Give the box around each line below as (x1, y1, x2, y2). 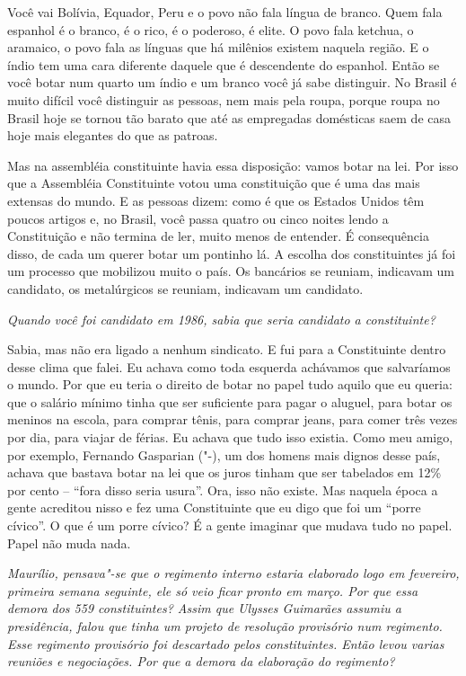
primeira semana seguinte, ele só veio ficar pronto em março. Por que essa (7, 581, 418, 600)
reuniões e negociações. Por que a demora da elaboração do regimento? (7, 652, 395, 671)
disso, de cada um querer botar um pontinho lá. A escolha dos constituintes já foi (7, 244, 456, 262)
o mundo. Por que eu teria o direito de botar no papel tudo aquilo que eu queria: (7, 375, 453, 394)
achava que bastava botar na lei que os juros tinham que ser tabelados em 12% (7, 463, 442, 482)
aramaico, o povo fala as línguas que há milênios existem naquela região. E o (7, 38, 429, 57)
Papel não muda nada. (7, 533, 131, 552)
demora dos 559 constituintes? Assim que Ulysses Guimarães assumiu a (7, 599, 401, 618)
